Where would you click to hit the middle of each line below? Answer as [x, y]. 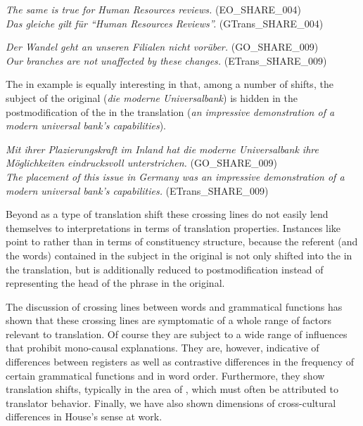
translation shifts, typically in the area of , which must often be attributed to [172, 389]
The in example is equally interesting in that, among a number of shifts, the [170, 84]
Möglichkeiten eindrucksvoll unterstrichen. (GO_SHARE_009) [141, 163]
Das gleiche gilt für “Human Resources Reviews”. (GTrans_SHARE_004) [165, 23]
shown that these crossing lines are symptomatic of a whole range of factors [169, 320]
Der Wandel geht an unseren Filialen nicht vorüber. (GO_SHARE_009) [162, 47]
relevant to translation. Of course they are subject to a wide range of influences [177, 334]
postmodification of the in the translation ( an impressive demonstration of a [170, 111]
